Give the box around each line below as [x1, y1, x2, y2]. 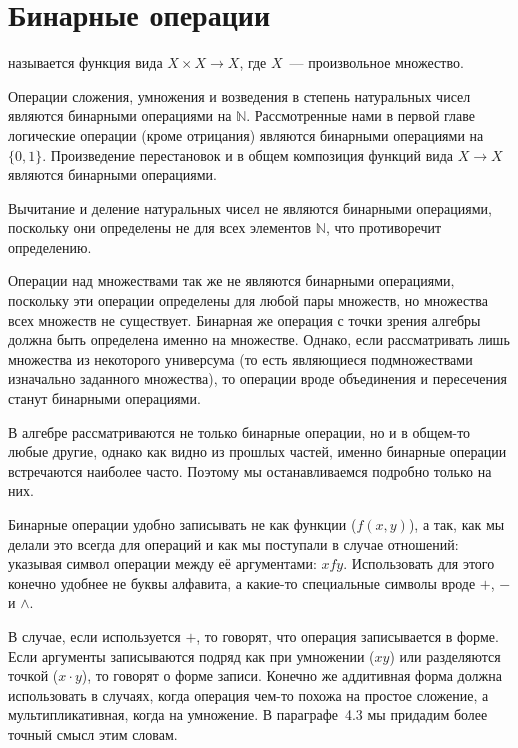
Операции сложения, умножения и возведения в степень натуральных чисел [8, 85, 471, 106]
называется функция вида [8, 52, 163, 73]
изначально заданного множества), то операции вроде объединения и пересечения [8, 368, 507, 389]
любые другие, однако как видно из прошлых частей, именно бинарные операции [8, 441, 507, 462]
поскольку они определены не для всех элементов [8, 217, 312, 238]
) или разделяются [389, 645, 501, 666]
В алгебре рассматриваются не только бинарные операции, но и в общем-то [8, 421, 471, 442]
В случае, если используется [8, 625, 181, 646]
